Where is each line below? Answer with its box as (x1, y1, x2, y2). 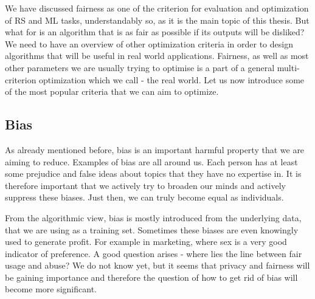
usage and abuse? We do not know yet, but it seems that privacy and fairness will (5, 259, 310, 272)
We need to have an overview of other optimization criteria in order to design (5, 37, 293, 50)
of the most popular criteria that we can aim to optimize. (5, 85, 219, 98)
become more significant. (5, 283, 97, 295)
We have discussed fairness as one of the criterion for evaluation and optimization (5, 2, 309, 14)
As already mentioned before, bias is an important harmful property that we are (5, 143, 305, 156)
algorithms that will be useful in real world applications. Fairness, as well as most (5, 49, 309, 62)
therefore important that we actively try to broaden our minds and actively (5, 179, 286, 191)
